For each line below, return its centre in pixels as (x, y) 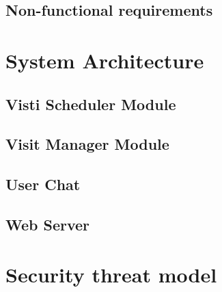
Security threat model (111, 275)
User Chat (43, 184)
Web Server (48, 224)
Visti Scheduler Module (91, 104)
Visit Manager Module (87, 144)
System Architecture (105, 60)
